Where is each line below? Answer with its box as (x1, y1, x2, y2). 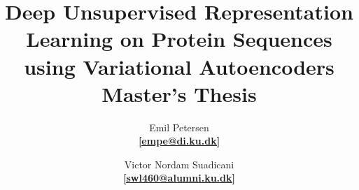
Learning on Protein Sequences (26, 24, 332, 53)
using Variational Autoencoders (24, 52, 335, 80)
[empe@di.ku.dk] (138, 133, 220, 148)
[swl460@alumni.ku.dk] (123, 170, 235, 185)
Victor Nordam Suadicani (124, 156, 234, 171)
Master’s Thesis (101, 79, 257, 108)
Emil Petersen (149, 119, 209, 134)
